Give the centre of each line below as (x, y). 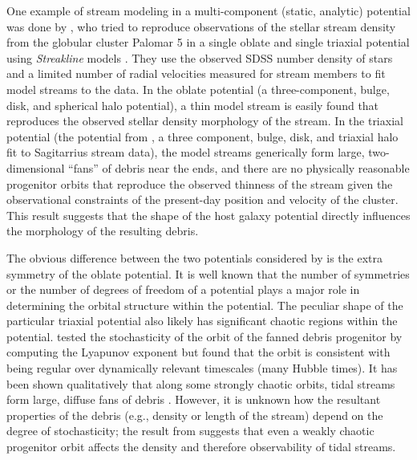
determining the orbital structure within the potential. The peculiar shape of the (205, 305)
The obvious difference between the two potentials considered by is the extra (194, 257)
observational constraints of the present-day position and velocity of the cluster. (202, 199)
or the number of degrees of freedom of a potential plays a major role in (183, 289)
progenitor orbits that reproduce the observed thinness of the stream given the (200, 183)
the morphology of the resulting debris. (103, 231)
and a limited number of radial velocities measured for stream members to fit (196, 73)
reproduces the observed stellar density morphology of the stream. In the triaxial (205, 121)
